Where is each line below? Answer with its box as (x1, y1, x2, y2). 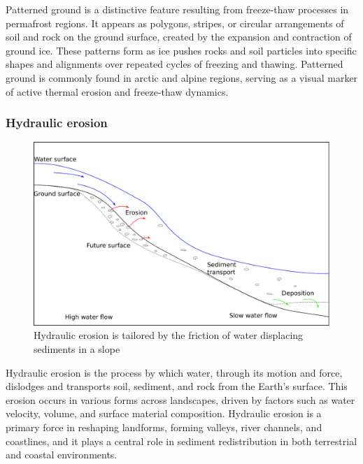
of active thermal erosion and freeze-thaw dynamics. (6, 84, 229, 99)
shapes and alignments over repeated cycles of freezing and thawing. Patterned (6, 57, 343, 71)
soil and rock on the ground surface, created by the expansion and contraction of (6, 29, 352, 44)
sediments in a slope (34, 342, 120, 356)
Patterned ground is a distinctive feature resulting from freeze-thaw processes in (6, 2, 349, 16)
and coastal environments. (6, 447, 118, 462)
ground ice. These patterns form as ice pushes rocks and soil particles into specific (6, 43, 357, 57)
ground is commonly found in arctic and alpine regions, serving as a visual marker (6, 70, 358, 85)
